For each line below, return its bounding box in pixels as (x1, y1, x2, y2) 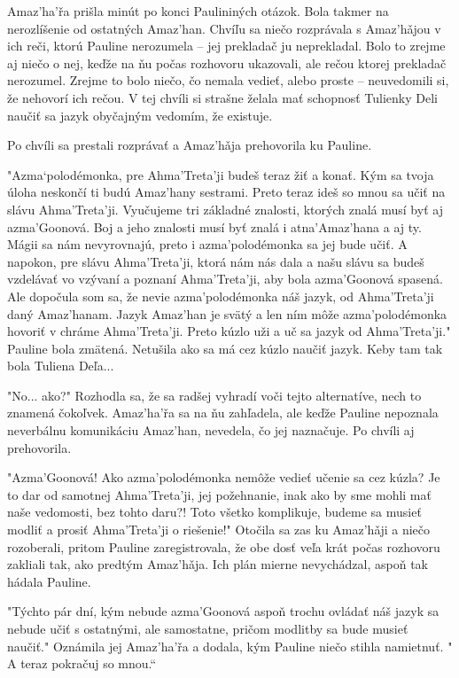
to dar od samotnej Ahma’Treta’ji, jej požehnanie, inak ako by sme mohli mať (7, 485, 432, 503)
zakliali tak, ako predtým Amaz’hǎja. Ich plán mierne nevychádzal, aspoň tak (7, 555, 429, 573)
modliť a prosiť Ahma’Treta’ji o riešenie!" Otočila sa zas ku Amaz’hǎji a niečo (7, 520, 430, 539)
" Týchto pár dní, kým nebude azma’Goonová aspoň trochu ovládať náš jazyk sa (7, 602, 440, 620)
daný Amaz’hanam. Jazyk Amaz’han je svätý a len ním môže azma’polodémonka (7, 304, 447, 323)
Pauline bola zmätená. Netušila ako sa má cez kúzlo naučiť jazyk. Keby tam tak (7, 339, 443, 357)
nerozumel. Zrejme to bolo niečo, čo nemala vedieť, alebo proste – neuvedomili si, (7, 71, 449, 90)
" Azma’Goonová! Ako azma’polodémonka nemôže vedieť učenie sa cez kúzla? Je (7, 468, 440, 487)
